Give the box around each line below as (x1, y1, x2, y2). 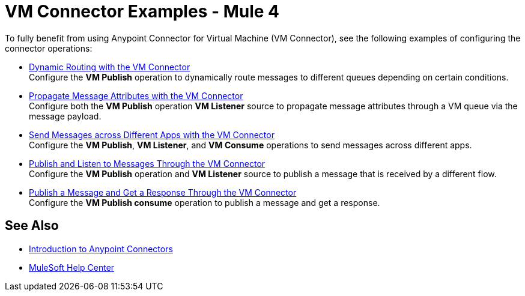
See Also (5, 218, 59, 234)
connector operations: (5, 43, 93, 53)
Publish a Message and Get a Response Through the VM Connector (29, 187, 297, 198)
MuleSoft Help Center (29, 262, 115, 273)
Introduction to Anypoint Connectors (29, 243, 173, 254)
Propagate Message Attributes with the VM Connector (29, 90, 243, 101)
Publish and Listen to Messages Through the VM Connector (29, 158, 266, 169)
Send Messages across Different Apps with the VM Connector (29, 129, 275, 140)
